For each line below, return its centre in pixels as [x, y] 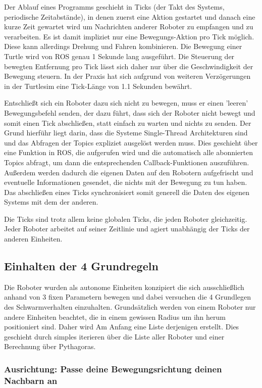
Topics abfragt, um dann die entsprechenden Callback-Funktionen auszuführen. [127, 162]
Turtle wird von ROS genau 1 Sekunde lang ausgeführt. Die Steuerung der [119, 56]
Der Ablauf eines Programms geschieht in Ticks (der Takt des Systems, [114, 7]
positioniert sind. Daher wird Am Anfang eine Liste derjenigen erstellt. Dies [122, 327]
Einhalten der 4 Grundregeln [81, 266]
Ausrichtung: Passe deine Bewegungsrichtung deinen [113, 369]
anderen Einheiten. [33, 239]
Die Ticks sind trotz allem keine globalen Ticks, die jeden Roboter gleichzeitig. [126, 219]
